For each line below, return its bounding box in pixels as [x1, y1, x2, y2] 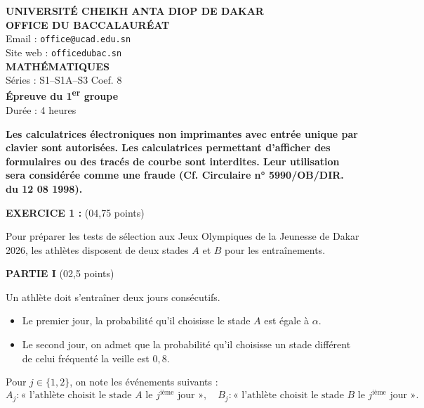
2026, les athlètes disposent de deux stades [6, 242, 189, 257]
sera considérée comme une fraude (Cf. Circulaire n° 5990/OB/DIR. [6, 167, 344, 182]
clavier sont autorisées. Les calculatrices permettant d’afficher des [6, 140, 331, 155]
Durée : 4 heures [6, 102, 77, 117]
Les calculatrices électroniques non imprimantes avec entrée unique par [6, 126, 358, 141]
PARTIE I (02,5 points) [6, 266, 114, 281]
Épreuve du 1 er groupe [6, 87, 119, 103]
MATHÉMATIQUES [6, 58, 110, 73]
